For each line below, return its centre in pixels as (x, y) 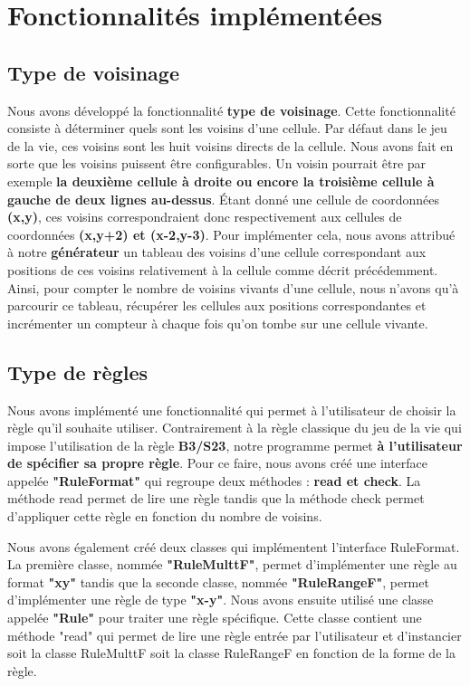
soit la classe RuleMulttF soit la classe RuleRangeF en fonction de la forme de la (231, 653)
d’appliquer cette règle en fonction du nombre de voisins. (165, 516)
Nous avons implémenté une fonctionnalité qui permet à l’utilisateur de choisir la (232, 410)
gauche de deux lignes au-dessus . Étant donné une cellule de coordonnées (224, 199)
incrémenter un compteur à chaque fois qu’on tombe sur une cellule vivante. (218, 323)
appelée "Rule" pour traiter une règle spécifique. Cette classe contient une (215, 618)
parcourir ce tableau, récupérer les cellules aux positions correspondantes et (217, 305)
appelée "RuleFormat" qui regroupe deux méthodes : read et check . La (214, 480)
